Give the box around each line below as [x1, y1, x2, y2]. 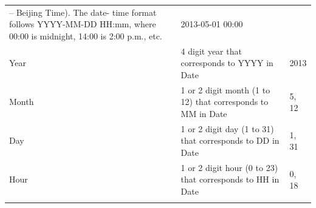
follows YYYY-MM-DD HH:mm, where [9, 18, 156, 30]
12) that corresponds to [180, 95, 269, 108]
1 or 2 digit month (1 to [180, 83, 270, 96]
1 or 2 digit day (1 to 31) [180, 122, 274, 135]
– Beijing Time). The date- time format [9, 5, 157, 18]
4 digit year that [180, 44, 242, 57]
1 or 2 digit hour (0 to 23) [180, 161, 278, 173]
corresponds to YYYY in [180, 56, 273, 69]
